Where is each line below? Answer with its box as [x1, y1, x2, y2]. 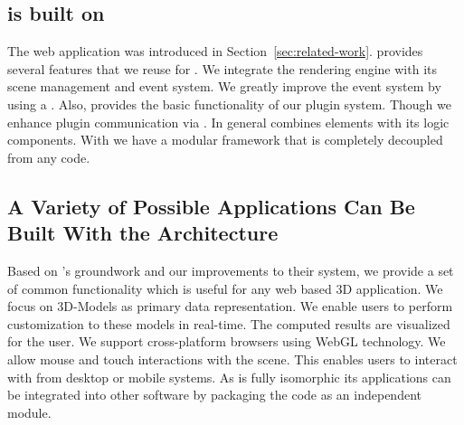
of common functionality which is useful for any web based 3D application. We [7, 279, 443, 297]
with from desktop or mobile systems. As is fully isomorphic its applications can [7, 367, 451, 386]
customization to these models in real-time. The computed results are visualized [7, 314, 450, 333]
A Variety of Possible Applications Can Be [7, 192, 415, 220]
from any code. [7, 147, 90, 166]
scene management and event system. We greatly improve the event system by [7, 77, 441, 96]
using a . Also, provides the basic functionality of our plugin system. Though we [7, 94, 451, 113]
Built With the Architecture [7, 219, 279, 247]
